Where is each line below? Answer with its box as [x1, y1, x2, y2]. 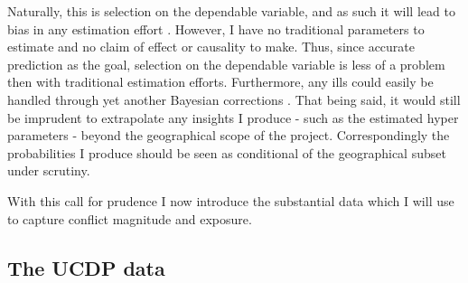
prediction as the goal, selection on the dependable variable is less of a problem [7, 54, 445, 73]
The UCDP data [7, 253, 165, 281]
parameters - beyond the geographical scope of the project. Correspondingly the [7, 126, 450, 145]
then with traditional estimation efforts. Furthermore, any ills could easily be [7, 72, 434, 91]
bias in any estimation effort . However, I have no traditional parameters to [7, 19, 425, 38]
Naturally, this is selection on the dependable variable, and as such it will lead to [7, 2, 455, 20]
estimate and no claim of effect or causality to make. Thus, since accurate [7, 37, 416, 56]
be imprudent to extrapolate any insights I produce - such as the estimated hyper [7, 108, 459, 127]
